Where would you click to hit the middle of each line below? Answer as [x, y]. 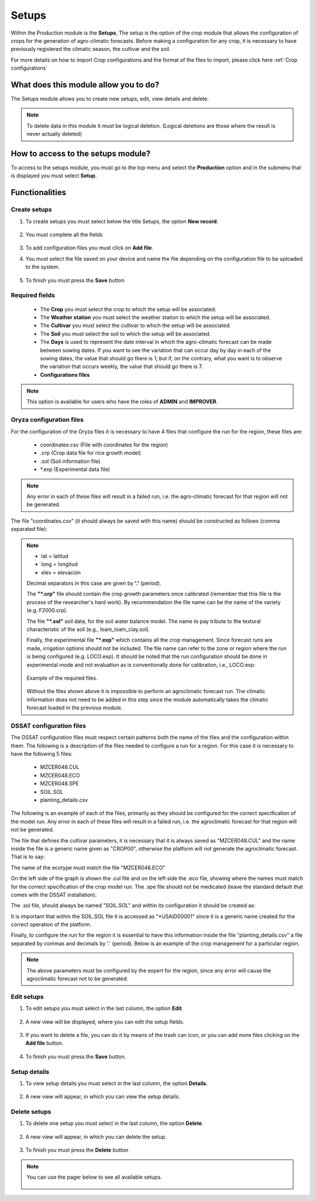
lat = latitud [55, 556]
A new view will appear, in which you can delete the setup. [96, 1137]
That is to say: [28, 857]
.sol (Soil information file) [70, 461]
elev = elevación [61, 572]
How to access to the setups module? [81, 153]
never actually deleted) [54, 134]
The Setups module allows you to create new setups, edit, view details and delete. [110, 99]
